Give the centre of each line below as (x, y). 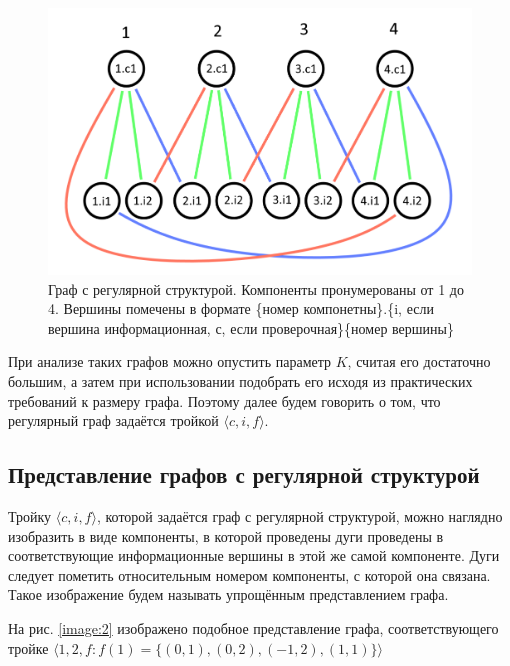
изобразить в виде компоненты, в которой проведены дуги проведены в (226, 535)
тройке (28, 647)
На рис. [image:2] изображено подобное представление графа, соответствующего (253, 627)
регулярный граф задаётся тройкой (113, 420)
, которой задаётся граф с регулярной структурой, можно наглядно (299, 515)
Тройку (30, 515)
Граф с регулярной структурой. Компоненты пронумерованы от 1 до (256, 288)
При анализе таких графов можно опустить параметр (170, 361)
